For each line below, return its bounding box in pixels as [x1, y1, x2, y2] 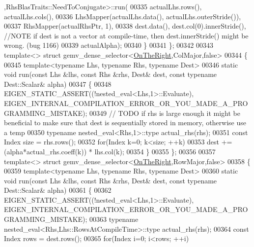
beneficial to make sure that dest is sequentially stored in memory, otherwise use [4, 117, 246, 128]
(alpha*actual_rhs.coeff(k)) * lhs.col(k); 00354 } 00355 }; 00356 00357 [4, 146, 216, 156]
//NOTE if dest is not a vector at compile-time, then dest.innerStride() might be [4, 30, 249, 40]
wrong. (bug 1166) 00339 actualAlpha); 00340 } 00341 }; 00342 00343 [4, 40, 213, 50]
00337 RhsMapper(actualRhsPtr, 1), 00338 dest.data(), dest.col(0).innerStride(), [4, 21, 246, 31]
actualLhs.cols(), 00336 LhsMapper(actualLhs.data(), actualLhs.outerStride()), [4, 11, 241, 21]
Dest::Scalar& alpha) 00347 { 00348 [4, 78, 112, 89]
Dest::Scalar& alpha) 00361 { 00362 [4, 185, 112, 195]
